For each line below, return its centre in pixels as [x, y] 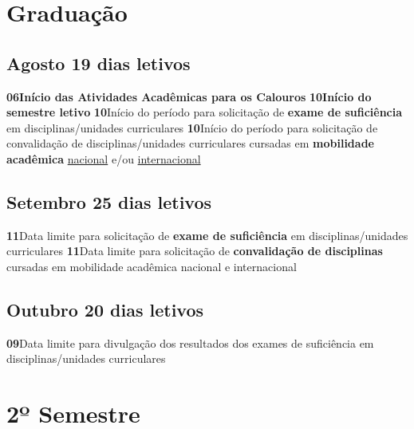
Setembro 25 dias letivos [109, 201]
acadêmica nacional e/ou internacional [104, 158]
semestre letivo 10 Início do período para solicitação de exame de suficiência [205, 112]
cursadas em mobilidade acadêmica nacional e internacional [152, 266]
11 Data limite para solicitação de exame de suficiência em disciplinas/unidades [207, 235]
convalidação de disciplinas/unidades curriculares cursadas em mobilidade [190, 143]
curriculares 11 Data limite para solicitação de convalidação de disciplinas [195, 251]
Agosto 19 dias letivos [99, 63]
